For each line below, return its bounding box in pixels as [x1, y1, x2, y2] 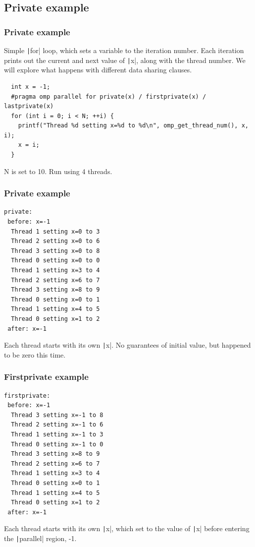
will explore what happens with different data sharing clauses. [4, 64, 192, 75]
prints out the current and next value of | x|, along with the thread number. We [4, 55, 246, 65]
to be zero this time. [4, 349, 66, 360]
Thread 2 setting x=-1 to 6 [11, 421, 103, 428]
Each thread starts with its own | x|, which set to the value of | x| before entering [4, 523, 250, 534]
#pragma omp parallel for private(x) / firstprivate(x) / [11, 93, 206, 100]
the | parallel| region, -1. [4, 533, 77, 544]
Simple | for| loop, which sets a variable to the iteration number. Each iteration [4, 45, 244, 55]
